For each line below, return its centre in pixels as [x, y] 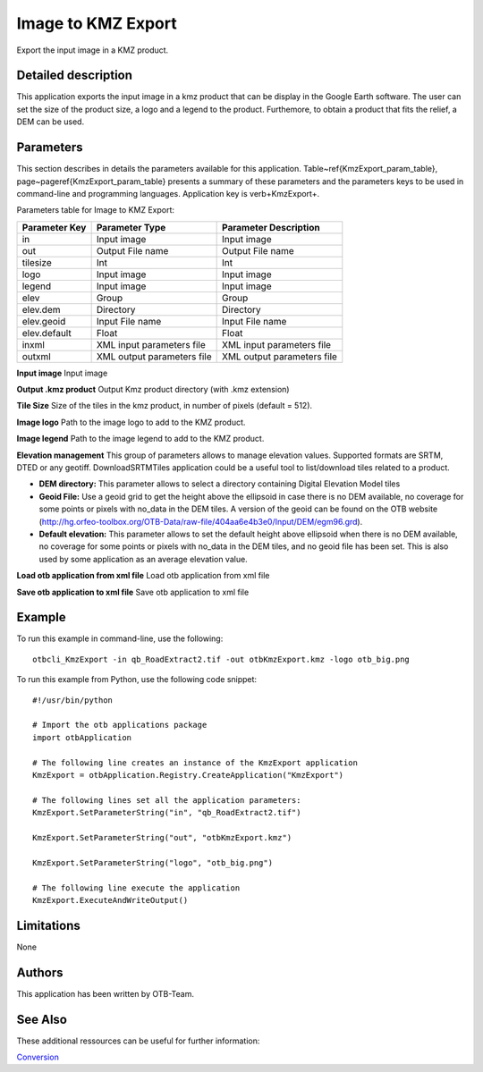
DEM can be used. [51, 122]
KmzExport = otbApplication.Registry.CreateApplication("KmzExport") [188, 775]
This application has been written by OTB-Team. [106, 993]
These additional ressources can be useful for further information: [138, 1041]
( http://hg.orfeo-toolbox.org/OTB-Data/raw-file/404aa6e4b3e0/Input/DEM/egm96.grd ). [201, 521]
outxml [36, 356]
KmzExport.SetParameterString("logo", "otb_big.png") [153, 862]
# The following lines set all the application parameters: [167, 800]
